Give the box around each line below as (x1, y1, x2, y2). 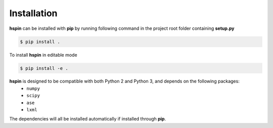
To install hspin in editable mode (9, 52, 78, 58)
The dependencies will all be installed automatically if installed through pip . (9, 116, 166, 122)
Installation (9, 8, 58, 19)
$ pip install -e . (20, 65, 68, 71)
